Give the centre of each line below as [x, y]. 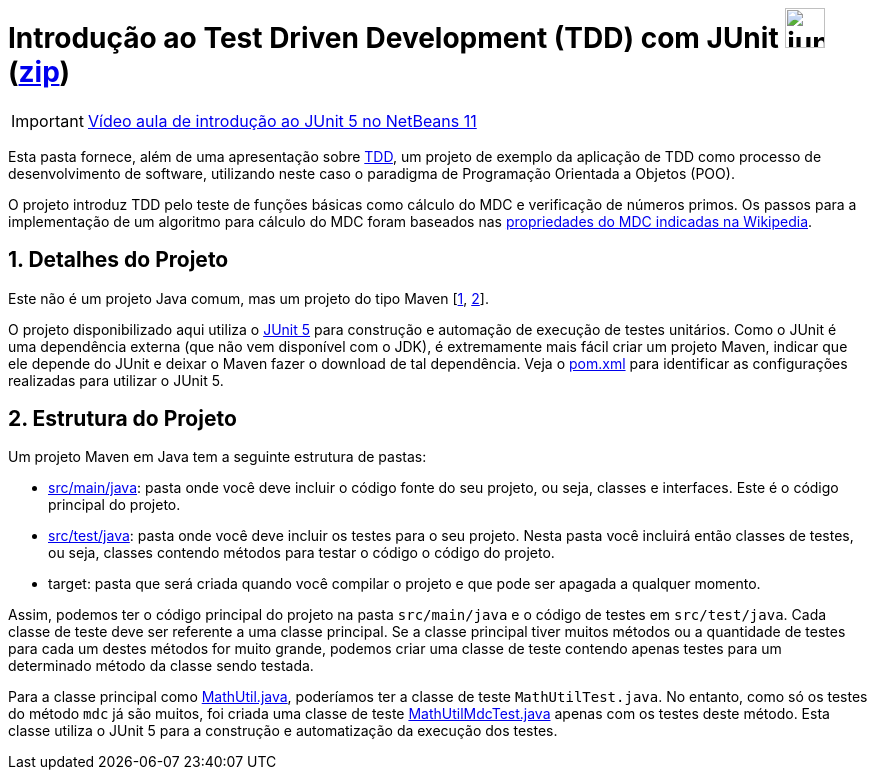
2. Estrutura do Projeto [122, 419]
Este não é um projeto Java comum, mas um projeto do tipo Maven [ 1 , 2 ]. [248, 298]
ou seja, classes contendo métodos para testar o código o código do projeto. [301, 553]
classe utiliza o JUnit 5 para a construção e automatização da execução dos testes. [283, 731]
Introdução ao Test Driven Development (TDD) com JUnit [393, 38]
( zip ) [39, 72]
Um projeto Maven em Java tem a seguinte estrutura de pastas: [217, 457]
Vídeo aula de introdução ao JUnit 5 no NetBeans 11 [282, 120]
